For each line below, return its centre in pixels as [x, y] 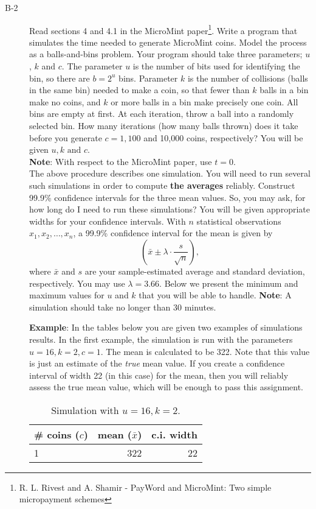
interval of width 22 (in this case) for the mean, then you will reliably [159, 375]
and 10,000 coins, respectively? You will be [223, 137]
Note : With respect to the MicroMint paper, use [121, 161]
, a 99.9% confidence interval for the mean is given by [173, 233]
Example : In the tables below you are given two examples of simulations [166, 327]
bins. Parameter [148, 78]
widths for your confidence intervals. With [108, 221]
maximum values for [67, 295]
